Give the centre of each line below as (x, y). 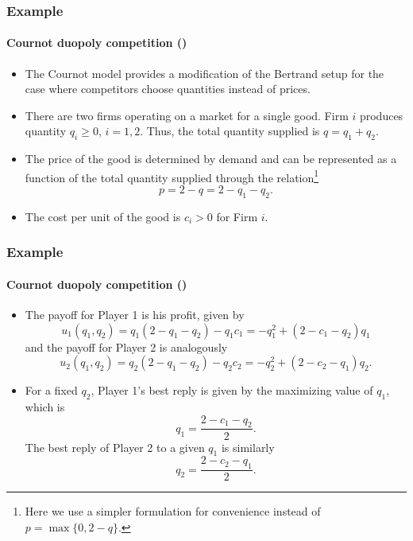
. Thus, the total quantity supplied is (230, 131)
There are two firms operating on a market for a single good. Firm (187, 115)
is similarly (248, 447)
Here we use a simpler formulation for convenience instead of (173, 511)
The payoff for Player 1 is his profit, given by (135, 315)
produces (381, 115)
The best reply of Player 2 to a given (115, 447)
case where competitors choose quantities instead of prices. (168, 89)
